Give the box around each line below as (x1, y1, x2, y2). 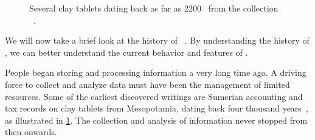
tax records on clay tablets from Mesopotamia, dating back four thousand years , (5, 102, 308, 115)
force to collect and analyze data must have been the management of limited (5, 78, 290, 90)
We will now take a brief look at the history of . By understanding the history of (5, 34, 310, 47)
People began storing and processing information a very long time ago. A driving (5, 66, 306, 79)
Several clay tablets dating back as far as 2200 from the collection (29, 2, 279, 14)
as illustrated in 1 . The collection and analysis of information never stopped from (5, 113, 308, 126)
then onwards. (5, 125, 57, 138)
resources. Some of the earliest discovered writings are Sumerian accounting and (5, 90, 303, 102)
